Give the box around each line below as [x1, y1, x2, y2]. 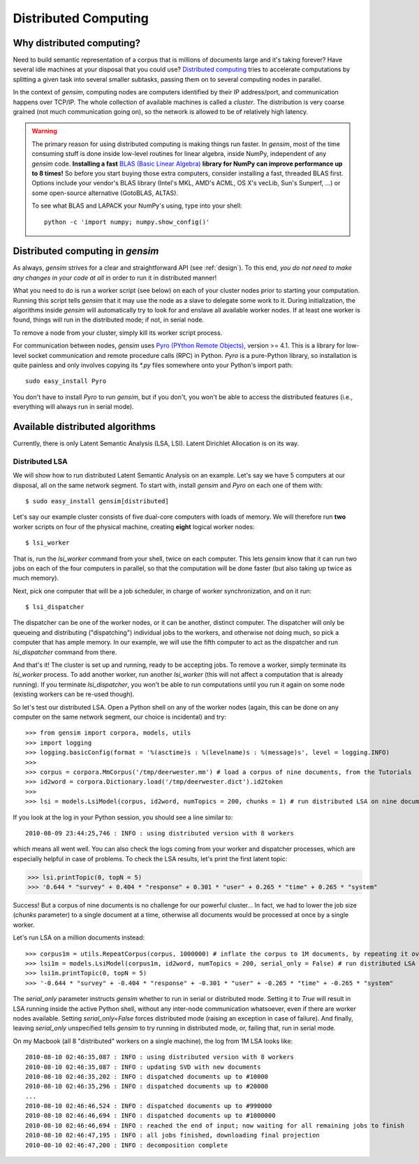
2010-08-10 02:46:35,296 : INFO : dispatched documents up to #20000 [25, 1082, 269, 1091]
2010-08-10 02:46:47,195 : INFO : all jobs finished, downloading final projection [25, 1131, 321, 1140]
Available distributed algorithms [13, 420, 156, 433]
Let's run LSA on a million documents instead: [13, 933, 145, 942]
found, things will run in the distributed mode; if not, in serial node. [13, 315, 205, 324]
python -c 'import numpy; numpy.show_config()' [44, 217, 210, 226]
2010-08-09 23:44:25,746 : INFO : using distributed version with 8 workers [25, 829, 295, 837]
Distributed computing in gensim [13, 245, 159, 257]
